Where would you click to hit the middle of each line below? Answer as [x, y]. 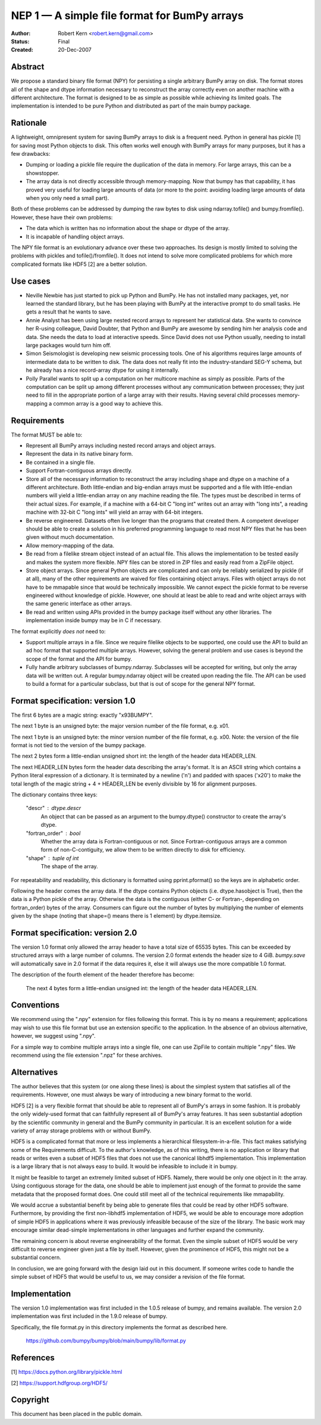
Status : [20, 41]
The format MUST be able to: [47, 435]
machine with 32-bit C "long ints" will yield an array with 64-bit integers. [114, 512]
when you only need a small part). [67, 198]
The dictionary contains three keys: [54, 795]
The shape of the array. [69, 867]
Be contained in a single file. [60, 462]
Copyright [30, 1400]
